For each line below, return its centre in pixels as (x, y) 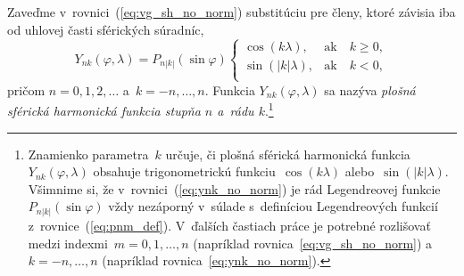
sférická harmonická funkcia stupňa (104, 111)
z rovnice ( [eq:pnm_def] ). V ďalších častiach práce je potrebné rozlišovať (229, 225)
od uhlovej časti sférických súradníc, (106, 29)
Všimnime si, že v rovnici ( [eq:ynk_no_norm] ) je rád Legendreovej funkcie (234, 188)
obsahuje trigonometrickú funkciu (184, 171)
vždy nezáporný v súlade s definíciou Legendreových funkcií (273, 206)
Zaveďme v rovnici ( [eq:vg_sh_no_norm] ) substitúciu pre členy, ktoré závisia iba (232, 12)
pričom (26, 89)
